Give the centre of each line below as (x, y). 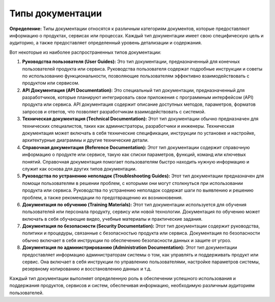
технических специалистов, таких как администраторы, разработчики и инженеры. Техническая (128, 126)
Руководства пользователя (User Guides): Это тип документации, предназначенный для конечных (131, 62)
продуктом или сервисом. (51, 83)
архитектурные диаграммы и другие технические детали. (85, 140)
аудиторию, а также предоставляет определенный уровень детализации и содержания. (106, 43)
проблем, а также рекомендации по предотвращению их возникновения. (102, 197)
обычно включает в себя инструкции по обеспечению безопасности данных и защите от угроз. (127, 240)
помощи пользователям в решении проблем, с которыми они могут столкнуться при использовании (133, 183)
